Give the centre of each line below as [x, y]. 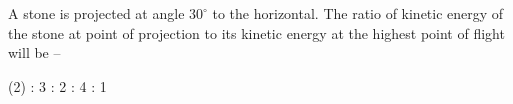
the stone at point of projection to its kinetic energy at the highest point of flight [256, 32]
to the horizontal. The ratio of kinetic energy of [358, 13]
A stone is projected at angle [96, 13]
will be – [34, 52]
